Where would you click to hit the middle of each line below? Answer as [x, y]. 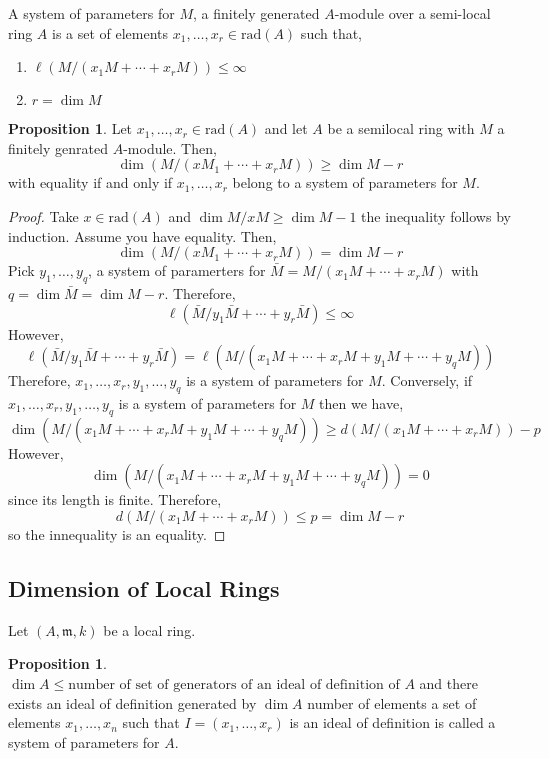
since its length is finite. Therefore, [115, 499]
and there [448, 682]
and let [286, 128]
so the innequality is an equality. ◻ [117, 533]
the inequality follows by [436, 215]
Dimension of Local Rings [144, 587]
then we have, [361, 402]
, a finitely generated [256, 13]
